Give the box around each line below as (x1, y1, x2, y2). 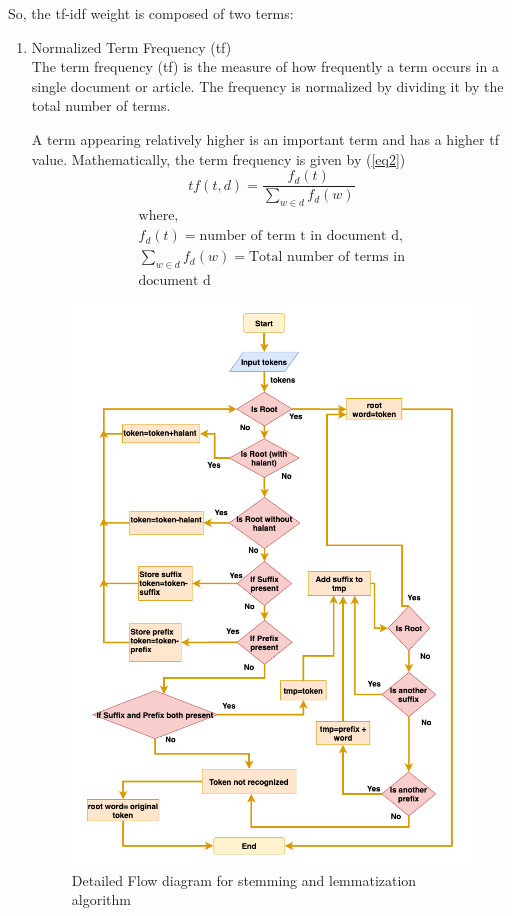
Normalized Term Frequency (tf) (31, 36, 232, 57)
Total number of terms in (248, 250, 405, 265)
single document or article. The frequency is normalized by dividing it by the (31, 75, 504, 96)
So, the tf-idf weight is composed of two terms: (8, 3, 294, 23)
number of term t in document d (199, 229, 399, 244)
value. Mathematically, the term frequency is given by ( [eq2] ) (31, 148, 406, 169)
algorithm (71, 889, 131, 910)
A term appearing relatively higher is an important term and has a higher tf (31, 128, 499, 149)
